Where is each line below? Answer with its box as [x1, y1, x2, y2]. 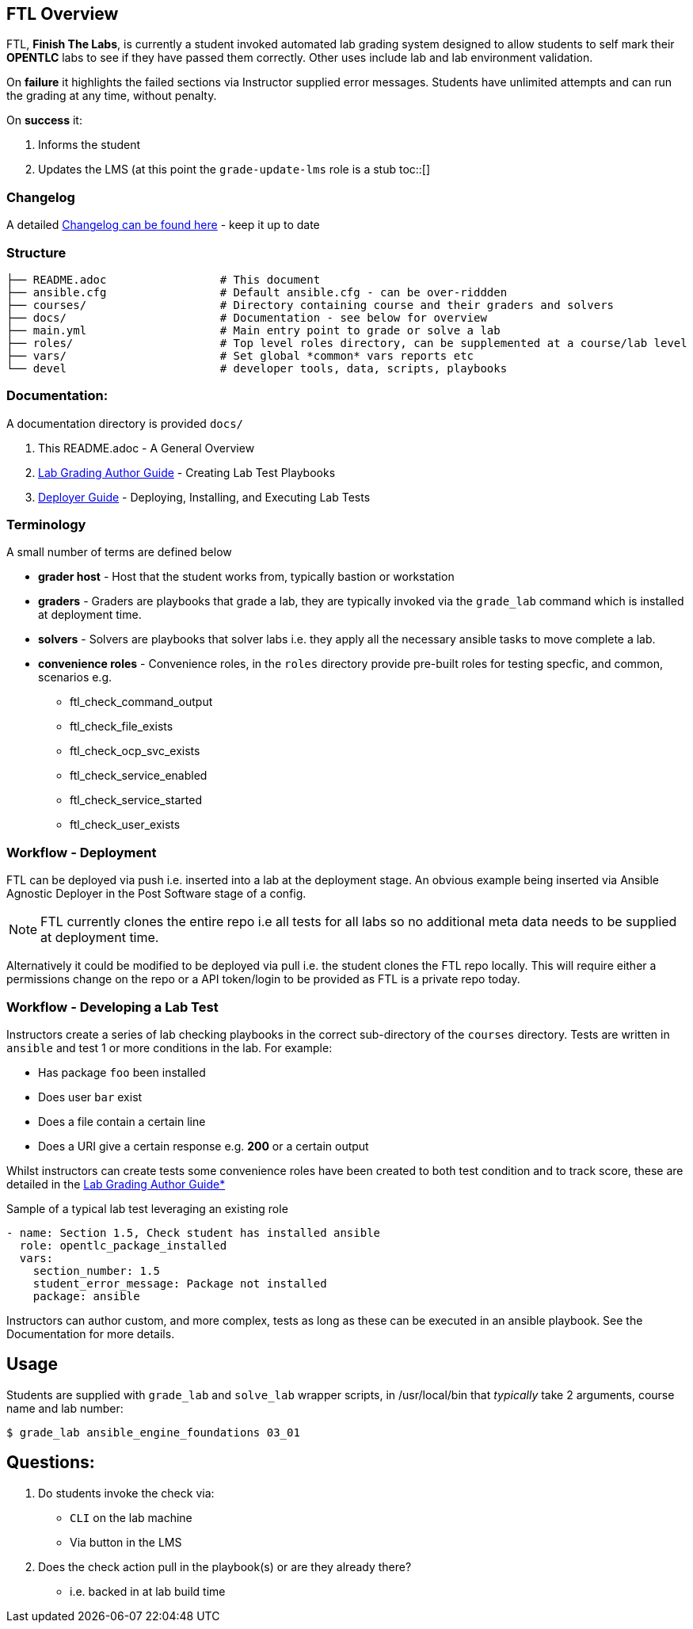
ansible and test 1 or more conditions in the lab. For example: [6, 1040, 333, 1055]
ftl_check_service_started [70, 793, 202, 807]
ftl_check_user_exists [70, 818, 181, 832]
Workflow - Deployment [6, 844, 157, 860]
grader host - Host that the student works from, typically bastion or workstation [38, 570, 455, 584]
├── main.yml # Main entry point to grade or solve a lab [6, 323, 501, 337]
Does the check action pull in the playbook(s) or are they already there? [38, 1559, 412, 1574]
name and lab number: [6, 1401, 124, 1415]
